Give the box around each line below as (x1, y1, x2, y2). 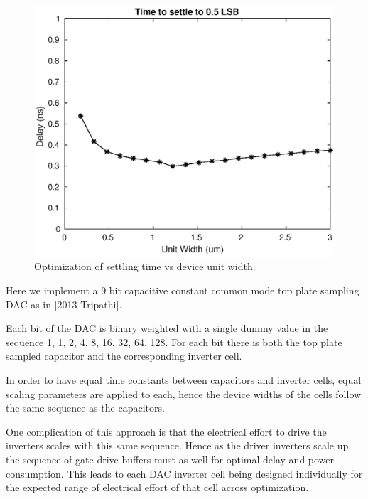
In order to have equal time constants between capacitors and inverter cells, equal (6, 372, 362, 387)
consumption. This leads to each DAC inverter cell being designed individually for (6, 466, 363, 481)
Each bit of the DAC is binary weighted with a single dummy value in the (6, 321, 328, 336)
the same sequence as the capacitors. (6, 400, 165, 415)
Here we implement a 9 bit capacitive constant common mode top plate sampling (6, 282, 359, 297)
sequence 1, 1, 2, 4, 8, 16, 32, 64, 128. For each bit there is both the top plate (6, 334, 342, 349)
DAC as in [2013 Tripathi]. (6, 296, 122, 311)
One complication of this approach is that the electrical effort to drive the (6, 424, 327, 439)
